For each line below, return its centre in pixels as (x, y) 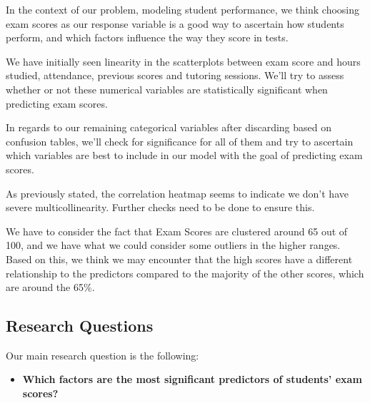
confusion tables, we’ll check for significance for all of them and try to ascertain (180, 141)
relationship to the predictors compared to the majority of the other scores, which (185, 273)
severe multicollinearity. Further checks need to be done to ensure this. (160, 207)
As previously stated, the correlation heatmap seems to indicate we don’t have (177, 193)
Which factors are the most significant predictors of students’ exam (192, 379)
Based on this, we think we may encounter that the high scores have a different (179, 259)
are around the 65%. (50, 287)
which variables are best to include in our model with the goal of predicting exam (184, 155)
